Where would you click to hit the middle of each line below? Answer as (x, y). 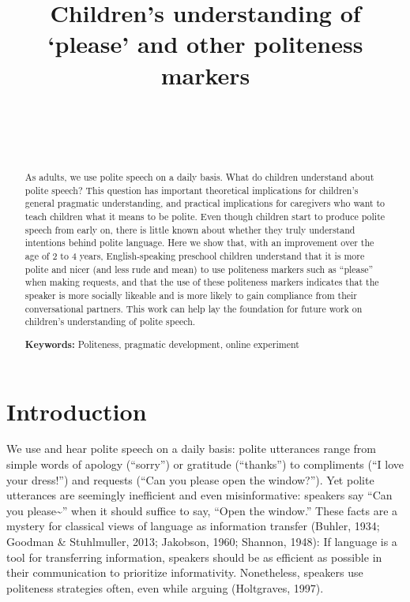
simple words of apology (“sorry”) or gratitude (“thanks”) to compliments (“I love (205, 464)
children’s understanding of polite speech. (110, 322)
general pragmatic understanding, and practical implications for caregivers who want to (205, 203)
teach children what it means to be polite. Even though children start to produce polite (205, 217)
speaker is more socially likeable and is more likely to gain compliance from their (191, 295)
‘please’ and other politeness (205, 44)
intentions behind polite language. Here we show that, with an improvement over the (199, 243)
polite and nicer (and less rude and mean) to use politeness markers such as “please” (199, 269)
